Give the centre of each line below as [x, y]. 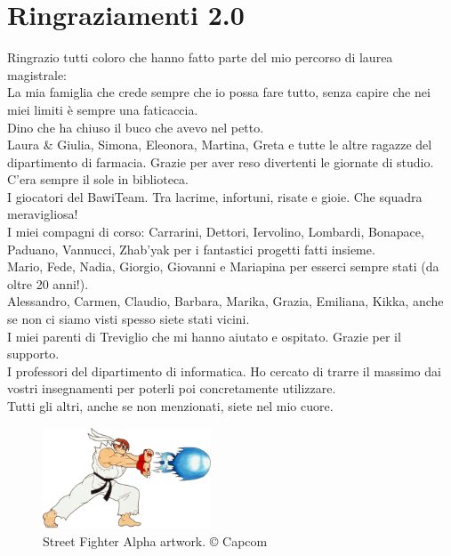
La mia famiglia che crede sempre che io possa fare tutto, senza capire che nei [219, 92]
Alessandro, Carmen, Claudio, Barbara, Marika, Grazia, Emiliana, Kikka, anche [225, 301]
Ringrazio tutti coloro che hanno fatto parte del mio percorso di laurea [200, 57]
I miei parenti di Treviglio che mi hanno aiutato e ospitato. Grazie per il [204, 336]
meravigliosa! [43, 214]
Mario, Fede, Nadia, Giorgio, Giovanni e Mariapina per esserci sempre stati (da [223, 266]
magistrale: [37, 74]
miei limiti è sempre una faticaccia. [103, 109]
